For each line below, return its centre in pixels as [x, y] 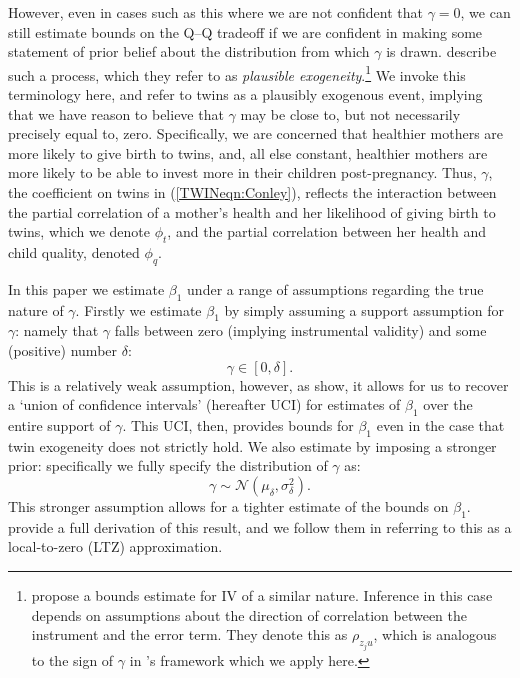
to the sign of [72, 659]
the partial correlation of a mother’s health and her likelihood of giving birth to [252, 211]
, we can [485, 12]
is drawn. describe [441, 51]
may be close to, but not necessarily [350, 113]
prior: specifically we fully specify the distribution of [168, 465]
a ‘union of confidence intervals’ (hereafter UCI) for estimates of [204, 404]
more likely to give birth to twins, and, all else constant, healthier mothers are [248, 152]
